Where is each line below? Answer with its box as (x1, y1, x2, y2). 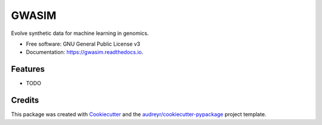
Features (11, 64, 45, 74)
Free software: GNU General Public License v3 (26, 40, 141, 47)
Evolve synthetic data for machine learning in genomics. (11, 30, 149, 37)
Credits (11, 95, 39, 105)
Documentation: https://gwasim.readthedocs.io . (26, 49, 144, 56)
